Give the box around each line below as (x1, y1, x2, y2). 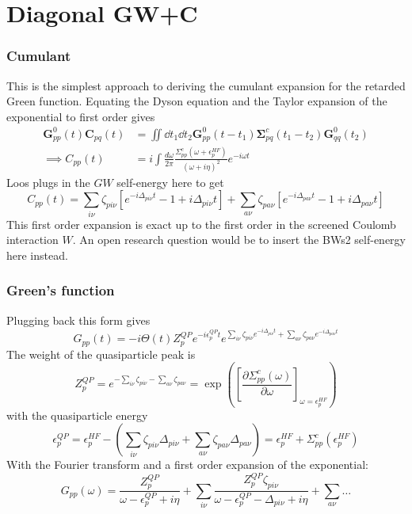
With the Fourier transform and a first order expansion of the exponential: (6, 456, 368, 473)
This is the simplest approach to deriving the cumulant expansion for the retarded (6, 77, 406, 93)
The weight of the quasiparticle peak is (6, 345, 196, 362)
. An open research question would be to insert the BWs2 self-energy (72, 231, 406, 248)
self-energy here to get (116, 173, 224, 190)
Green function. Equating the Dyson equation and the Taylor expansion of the (6, 93, 387, 109)
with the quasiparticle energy (6, 406, 148, 423)
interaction (6, 231, 59, 248)
